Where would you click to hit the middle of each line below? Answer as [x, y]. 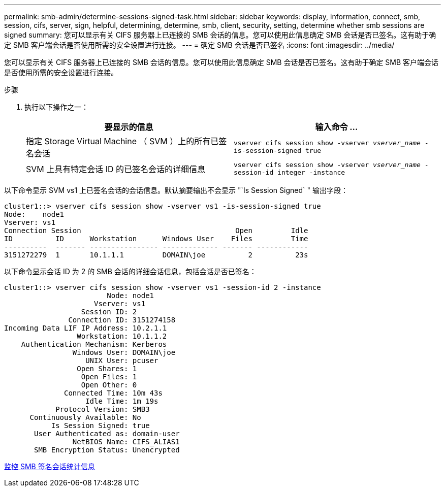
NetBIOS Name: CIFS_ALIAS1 [126, 442]
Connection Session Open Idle [156, 231]
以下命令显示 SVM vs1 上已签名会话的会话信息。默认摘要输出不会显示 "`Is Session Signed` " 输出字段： [176, 190]
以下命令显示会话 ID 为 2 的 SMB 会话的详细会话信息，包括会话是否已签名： [130, 271]
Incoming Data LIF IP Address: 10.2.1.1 [86, 328]
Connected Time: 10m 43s [113, 393]
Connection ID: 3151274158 [122, 320]
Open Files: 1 [109, 377]
